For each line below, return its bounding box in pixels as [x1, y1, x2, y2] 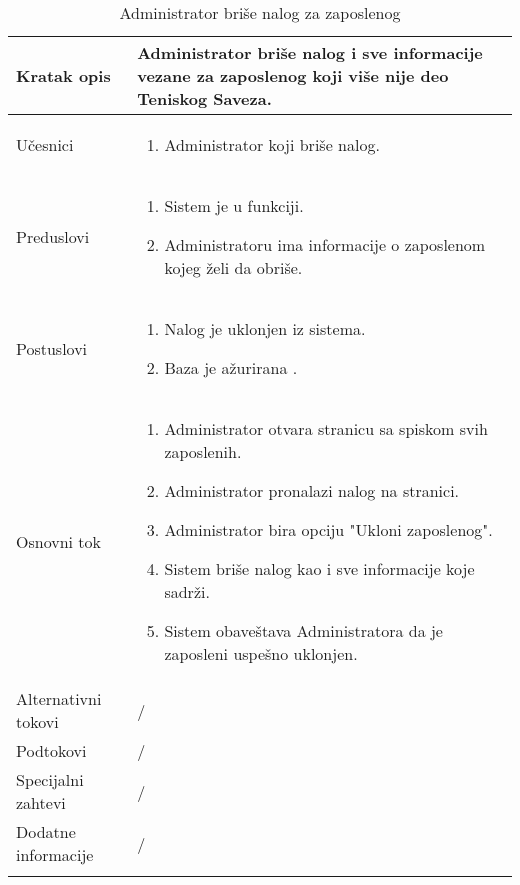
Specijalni [16, 768, 84, 791]
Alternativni [16, 687, 102, 710]
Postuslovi [16, 336, 88, 360]
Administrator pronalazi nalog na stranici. [164, 479, 460, 502]
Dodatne [16, 820, 76, 843]
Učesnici [16, 133, 74, 156]
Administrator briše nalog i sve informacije [137, 41, 483, 64]
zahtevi [16, 791, 66, 814]
